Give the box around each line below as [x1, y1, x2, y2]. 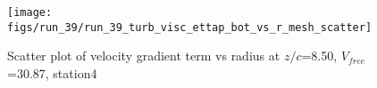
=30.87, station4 [7, 63, 97, 82]
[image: [7, 6, 53, 19]
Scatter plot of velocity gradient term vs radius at [7, 46, 281, 65]
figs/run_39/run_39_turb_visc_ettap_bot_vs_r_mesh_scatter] [7, 20, 373, 34]
